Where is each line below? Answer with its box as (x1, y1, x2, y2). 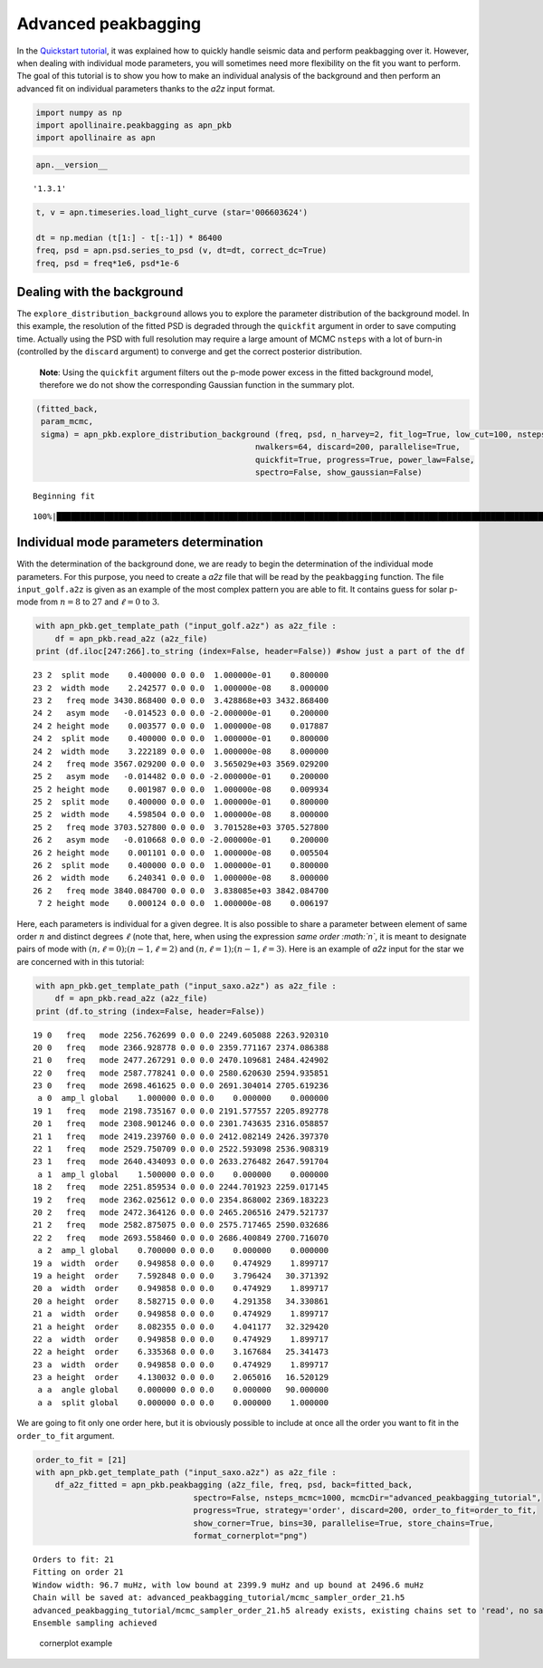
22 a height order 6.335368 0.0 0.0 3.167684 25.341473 (33, 1346, 329, 1357)
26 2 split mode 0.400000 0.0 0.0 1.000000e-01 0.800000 (33, 861, 329, 871)
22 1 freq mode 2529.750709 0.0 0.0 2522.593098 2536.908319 (33, 1144, 329, 1154)
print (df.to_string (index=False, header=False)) (35, 1006, 266, 1017)
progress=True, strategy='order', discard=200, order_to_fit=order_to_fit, (193, 1505, 538, 1516)
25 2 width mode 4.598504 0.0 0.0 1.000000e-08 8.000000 (33, 809, 329, 820)
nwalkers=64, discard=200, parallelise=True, (254, 442, 461, 452)
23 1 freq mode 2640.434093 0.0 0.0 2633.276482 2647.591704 (33, 1156, 329, 1167)
